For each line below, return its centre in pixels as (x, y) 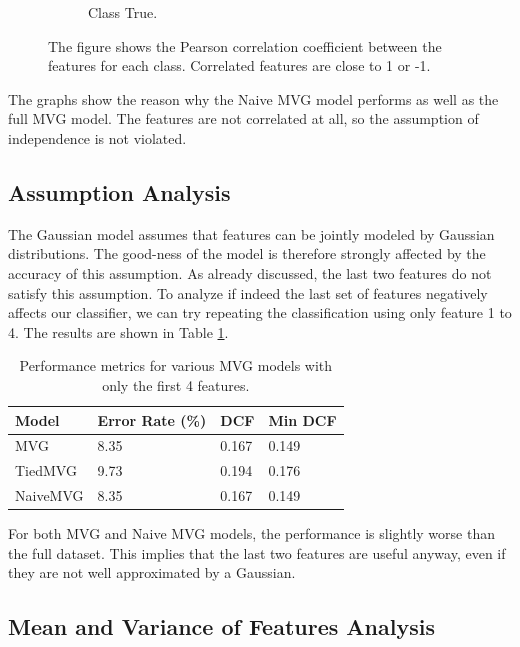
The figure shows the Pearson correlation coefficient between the (245, 45)
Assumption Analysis (119, 191)
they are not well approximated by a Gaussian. (152, 572)
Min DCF (302, 419)
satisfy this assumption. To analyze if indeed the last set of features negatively (248, 292)
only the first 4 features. (176, 384)
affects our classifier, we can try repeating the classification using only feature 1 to (260, 312)
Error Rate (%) (152, 419)
